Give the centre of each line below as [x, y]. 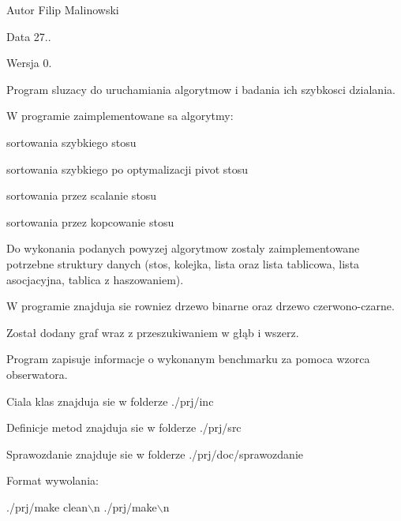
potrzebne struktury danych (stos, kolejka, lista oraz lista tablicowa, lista [183, 263]
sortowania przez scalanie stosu [82, 195]
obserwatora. [37, 374]
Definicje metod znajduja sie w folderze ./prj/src [124, 427]
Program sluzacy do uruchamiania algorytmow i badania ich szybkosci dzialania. [201, 89]
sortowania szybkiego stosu [71, 142]
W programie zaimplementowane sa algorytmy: [120, 116]
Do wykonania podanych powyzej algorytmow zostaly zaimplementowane [183, 248]
